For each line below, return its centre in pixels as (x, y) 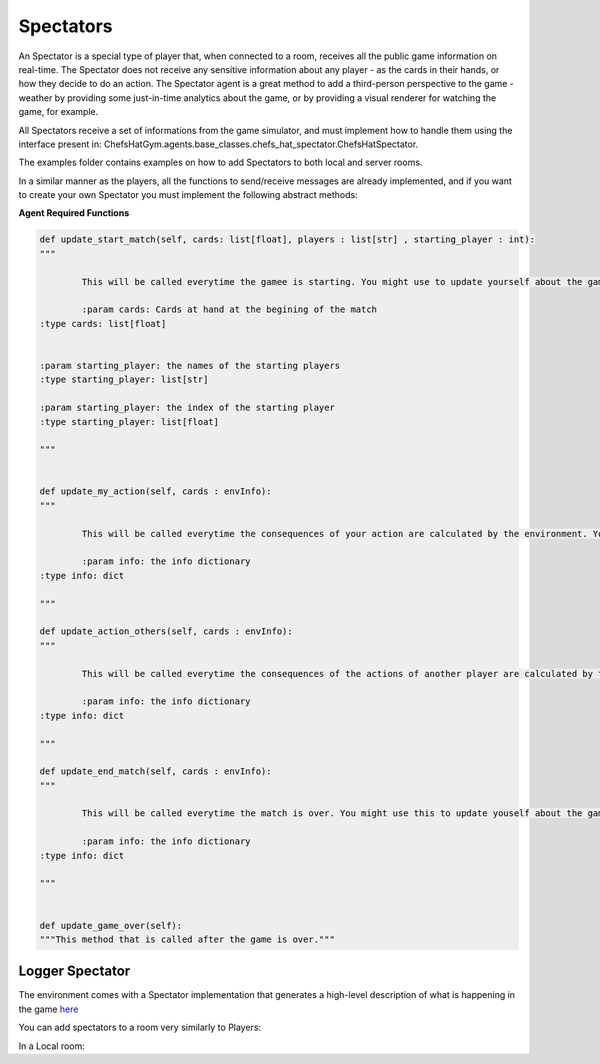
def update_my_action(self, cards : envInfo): (155, 491)
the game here (48, 1009)
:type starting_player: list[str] (124, 379)
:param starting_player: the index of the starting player (187, 408)
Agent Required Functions (74, 213)
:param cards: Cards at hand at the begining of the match (229, 309)
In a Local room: (51, 1046)
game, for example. (58, 112)
